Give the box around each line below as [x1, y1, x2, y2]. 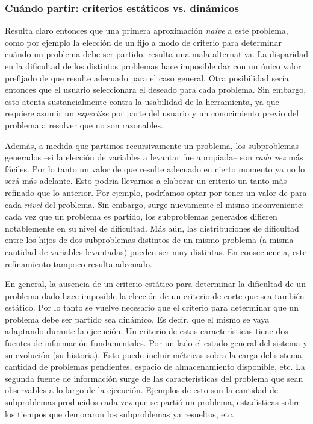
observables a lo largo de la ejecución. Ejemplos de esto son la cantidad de [5, 384, 279, 396]
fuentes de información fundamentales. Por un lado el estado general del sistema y [5, 337, 308, 349]
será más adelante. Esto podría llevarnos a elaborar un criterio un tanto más [5, 174, 287, 187]
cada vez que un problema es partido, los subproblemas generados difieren [5, 210, 277, 223]
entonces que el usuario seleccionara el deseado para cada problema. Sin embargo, [5, 83, 306, 96]
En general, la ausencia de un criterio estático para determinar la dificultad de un [5, 277, 306, 290]
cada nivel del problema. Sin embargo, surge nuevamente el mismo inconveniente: [5, 198, 305, 210]
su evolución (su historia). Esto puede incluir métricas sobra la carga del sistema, [5, 348, 305, 361]
